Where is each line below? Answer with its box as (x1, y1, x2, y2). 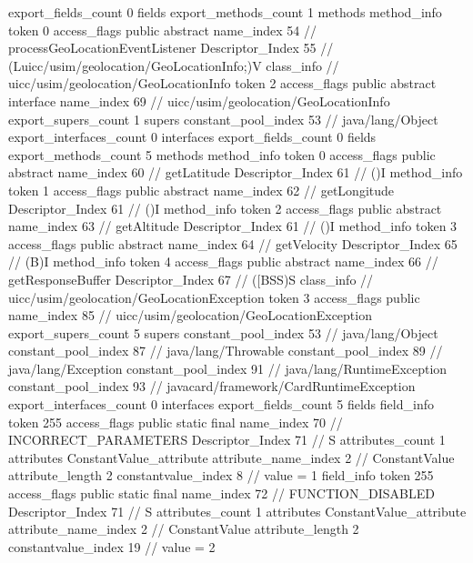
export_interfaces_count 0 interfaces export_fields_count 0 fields (8, 127, 377, 146)
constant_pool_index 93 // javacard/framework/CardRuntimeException (8, 377, 416, 396)
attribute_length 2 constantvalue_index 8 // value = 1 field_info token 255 (8, 466, 434, 485)
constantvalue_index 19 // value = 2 (8, 537, 216, 556)
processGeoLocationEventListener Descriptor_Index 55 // (8, 38, 334, 57)
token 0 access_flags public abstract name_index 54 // (8, 20, 317, 39)
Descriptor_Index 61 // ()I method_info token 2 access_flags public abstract (8, 198, 442, 217)
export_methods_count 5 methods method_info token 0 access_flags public (8, 145, 436, 164)
